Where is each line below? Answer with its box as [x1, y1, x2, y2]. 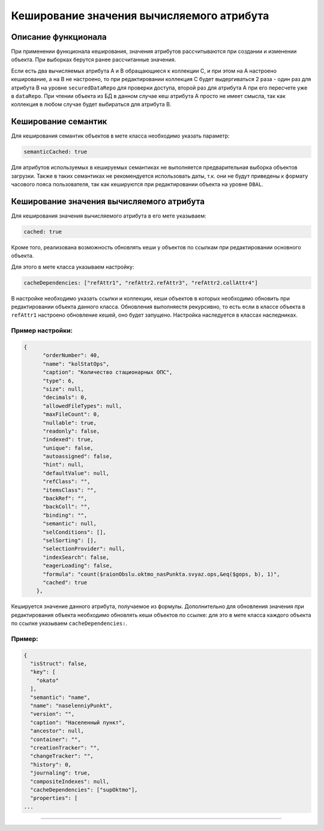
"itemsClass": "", [43, 487, 97, 493]
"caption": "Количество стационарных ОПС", [43, 369, 173, 376]
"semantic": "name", [30, 694, 91, 701]
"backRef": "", [43, 495, 88, 502]
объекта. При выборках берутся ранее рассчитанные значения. [11, 56, 176, 63]
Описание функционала [11, 32, 107, 42]
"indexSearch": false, [43, 553, 110, 561]
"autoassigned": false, [43, 453, 113, 460]
